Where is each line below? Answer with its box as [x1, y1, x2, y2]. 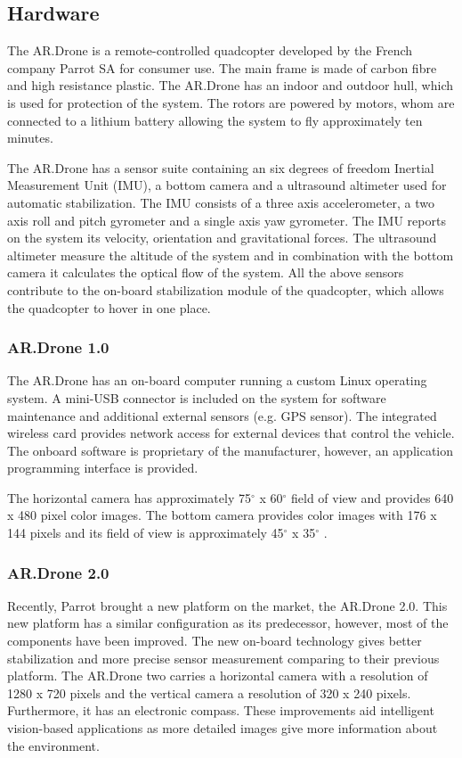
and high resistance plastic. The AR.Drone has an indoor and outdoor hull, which [7, 76, 454, 95]
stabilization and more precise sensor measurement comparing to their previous [7, 648, 440, 667]
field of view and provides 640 [291, 488, 454, 507]
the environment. [7, 736, 100, 754]
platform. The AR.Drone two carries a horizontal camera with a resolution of [7, 666, 428, 685]
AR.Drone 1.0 [7, 336, 109, 358]
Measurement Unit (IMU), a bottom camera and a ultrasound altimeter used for [7, 176, 447, 194]
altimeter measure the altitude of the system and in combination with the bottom [7, 245, 454, 264]
